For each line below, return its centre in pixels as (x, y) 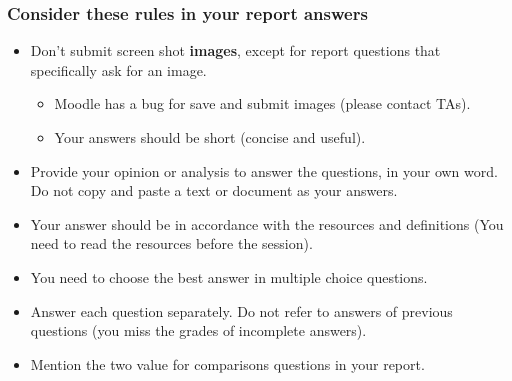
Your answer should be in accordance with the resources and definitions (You (267, 223)
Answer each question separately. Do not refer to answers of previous (241, 310)
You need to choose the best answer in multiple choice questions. (229, 276)
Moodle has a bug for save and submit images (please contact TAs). (262, 103)
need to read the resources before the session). (171, 243)
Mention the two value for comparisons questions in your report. (227, 363)
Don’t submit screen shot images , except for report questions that (235, 50)
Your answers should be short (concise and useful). (210, 137)
